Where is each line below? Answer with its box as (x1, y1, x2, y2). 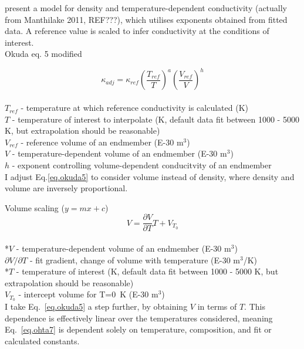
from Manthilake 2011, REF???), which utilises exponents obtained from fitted (5, 13, 288, 25)
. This (244, 300, 265, 313)
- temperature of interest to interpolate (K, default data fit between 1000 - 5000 (12, 113, 299, 125)
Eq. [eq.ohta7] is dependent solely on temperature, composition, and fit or (5, 323, 272, 336)
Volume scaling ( (5, 201, 65, 214)
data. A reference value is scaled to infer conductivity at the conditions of (5, 25, 269, 37)
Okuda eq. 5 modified (5, 48, 82, 60)
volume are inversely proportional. (5, 182, 128, 194)
